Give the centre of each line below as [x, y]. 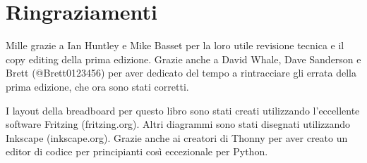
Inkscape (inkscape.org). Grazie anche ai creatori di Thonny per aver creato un [177, 137]
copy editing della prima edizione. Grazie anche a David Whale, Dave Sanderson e [183, 59]
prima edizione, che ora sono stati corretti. [97, 86]
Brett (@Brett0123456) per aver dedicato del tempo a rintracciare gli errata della [181, 73]
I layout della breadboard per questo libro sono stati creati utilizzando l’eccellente [183, 110]
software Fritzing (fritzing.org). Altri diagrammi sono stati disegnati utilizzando [178, 124]
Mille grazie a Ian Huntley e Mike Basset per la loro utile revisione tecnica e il [175, 45]
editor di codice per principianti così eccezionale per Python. [137, 151]
